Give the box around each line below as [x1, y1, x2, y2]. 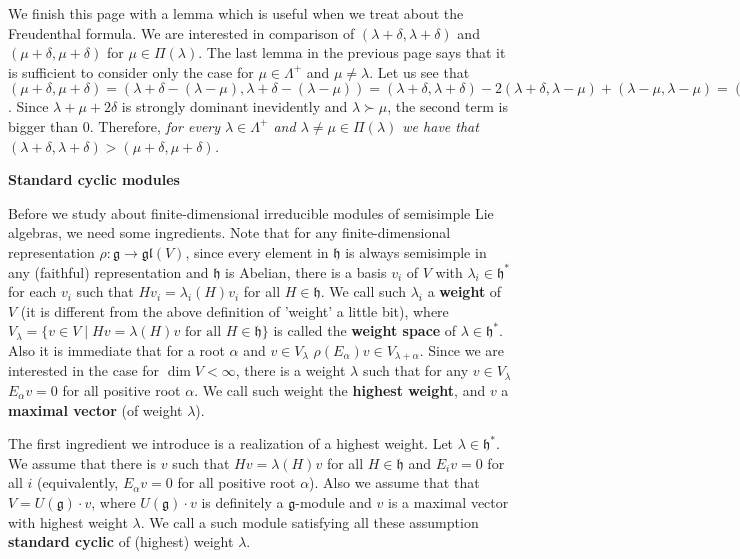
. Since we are [419, 339, 505, 360]
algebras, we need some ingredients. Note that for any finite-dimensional [8, 222, 451, 243]
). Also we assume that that [309, 472, 480, 493]
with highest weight [8, 511, 128, 532]
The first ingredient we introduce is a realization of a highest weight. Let [8, 433, 454, 454]
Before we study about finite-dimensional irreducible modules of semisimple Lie [8, 202, 494, 223]
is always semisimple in [345, 241, 487, 262]
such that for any [362, 360, 469, 381]
